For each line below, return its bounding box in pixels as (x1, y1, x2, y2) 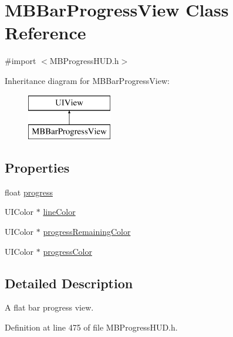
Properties (5, 159, 70, 177)
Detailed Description (5, 274, 133, 292)
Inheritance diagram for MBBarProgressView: (5, 74, 170, 86)
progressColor (43, 245, 92, 257)
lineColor (43, 205, 76, 218)
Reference (5, 21, 86, 45)
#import (5, 55, 36, 67)
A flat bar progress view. (5, 301, 94, 314)
